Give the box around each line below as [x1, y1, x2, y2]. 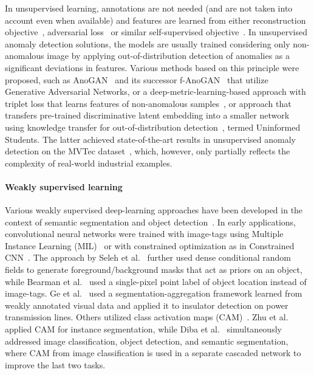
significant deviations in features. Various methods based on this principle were [5, 61, 299, 74]
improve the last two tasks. [5, 358, 106, 371]
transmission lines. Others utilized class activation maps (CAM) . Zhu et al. [5, 311, 288, 323]
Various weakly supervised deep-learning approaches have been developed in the [5, 204, 303, 216]
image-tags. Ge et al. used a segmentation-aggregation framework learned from [5, 287, 302, 300]
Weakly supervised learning [5, 180, 123, 193]
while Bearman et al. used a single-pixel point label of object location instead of [5, 275, 307, 287]
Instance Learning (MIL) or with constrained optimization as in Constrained [5, 239, 295, 252]
